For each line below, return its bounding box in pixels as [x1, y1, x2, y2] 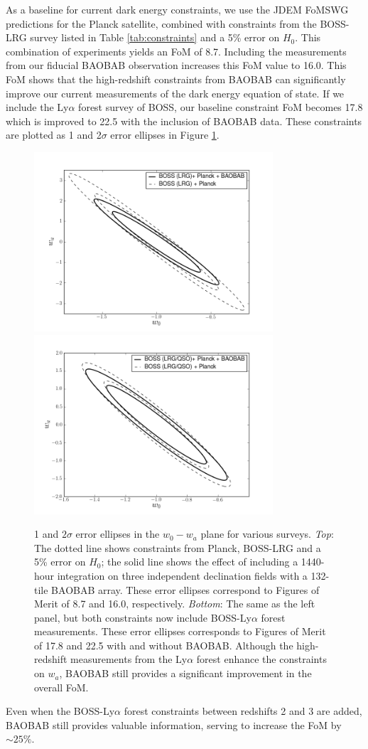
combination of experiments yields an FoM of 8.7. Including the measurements [6, 43, 347, 58]
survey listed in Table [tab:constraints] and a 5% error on [30, 30, 280, 45]
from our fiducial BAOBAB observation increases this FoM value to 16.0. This [6, 58, 347, 73]
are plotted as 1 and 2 [6, 127, 102, 142]
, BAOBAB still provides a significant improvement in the [59, 666, 312, 681]
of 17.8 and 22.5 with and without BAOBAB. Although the [34, 637, 293, 652]
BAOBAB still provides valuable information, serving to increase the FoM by [6, 717, 342, 732]
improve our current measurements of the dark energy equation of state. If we [6, 85, 345, 100]
